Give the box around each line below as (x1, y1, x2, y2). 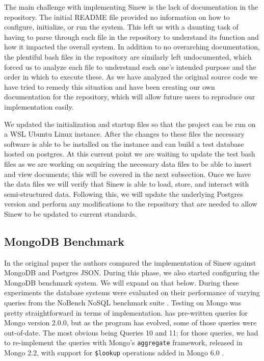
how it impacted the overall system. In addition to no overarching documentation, (4, 41, 260, 52)
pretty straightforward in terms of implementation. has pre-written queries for (4, 307, 248, 318)
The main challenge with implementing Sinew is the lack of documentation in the (4, 2, 258, 12)
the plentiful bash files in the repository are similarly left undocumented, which (4, 51, 252, 62)
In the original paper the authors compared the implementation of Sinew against (4, 257, 256, 268)
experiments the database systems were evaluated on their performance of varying (4, 287, 260, 298)
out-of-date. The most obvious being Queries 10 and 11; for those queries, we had (4, 327, 258, 338)
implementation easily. (4, 101, 74, 112)
